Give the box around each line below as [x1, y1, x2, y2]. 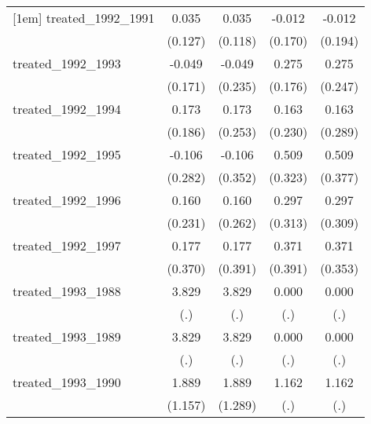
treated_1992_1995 [13, 145, 121, 163]
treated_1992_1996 [13, 191, 121, 209]
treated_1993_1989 [13, 327, 121, 345]
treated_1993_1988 [13, 282, 121, 300]
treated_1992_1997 [13, 236, 121, 254]
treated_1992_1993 [13, 54, 121, 72]
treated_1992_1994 [13, 100, 121, 118]
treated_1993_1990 [13, 373, 121, 391]
